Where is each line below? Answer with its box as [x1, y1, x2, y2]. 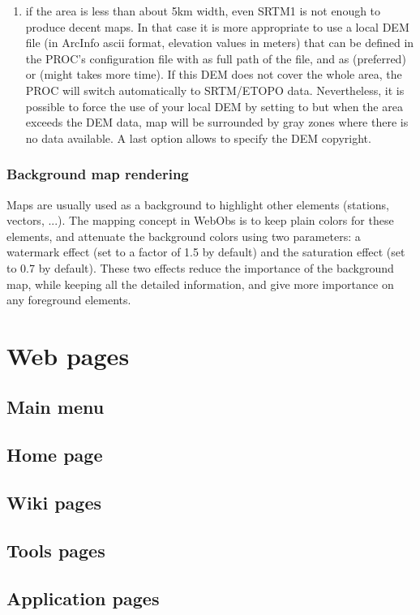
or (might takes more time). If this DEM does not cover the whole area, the [25, 66, 402, 83]
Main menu [6, 394, 105, 419]
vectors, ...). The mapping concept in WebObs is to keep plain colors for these [6, 212, 394, 229]
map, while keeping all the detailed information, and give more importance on [6, 275, 394, 292]
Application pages [6, 585, 160, 610]
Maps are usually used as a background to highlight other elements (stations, [6, 196, 389, 213]
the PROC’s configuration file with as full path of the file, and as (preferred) [25, 49, 406, 67]
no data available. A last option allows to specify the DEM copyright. [25, 129, 371, 146]
